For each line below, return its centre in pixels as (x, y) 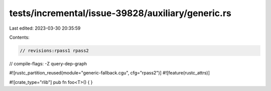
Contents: (19, 37)
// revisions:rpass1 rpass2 (54, 51)
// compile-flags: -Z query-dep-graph (48, 63)
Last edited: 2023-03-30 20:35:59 (45, 28)
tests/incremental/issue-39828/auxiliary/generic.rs (120, 13)
